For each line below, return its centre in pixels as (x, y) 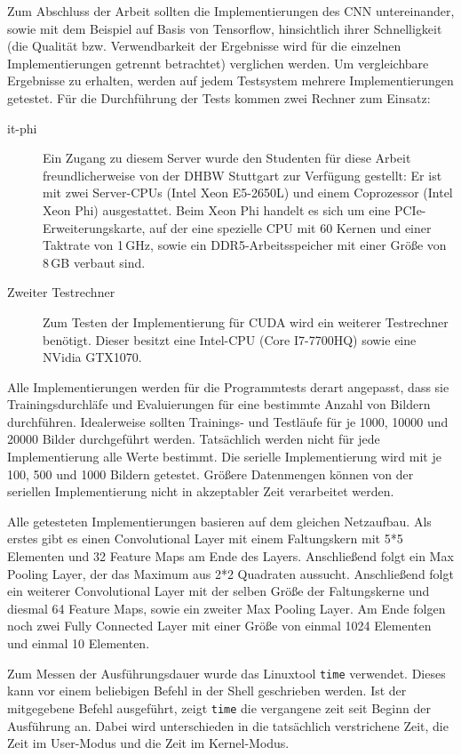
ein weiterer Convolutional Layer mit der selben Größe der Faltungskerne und (219, 591)
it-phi (22, 128)
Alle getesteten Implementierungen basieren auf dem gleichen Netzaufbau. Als (219, 521)
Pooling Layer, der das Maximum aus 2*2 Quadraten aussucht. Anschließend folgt (230, 573)
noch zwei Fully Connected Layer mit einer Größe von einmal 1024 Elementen (219, 626)
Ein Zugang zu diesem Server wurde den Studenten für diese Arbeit (227, 158)
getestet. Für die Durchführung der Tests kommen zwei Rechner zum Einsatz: (219, 97)
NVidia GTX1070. (92, 357)
